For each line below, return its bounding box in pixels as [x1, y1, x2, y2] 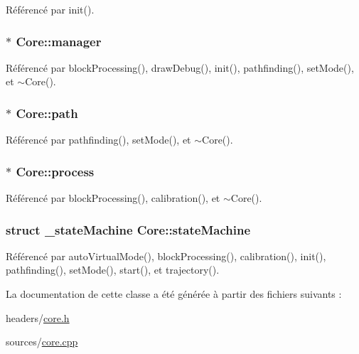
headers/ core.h [6, 310, 70, 325]
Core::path [16, 104, 78, 122]
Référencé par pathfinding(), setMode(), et [6, 132, 191, 147]
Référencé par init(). [6, 2, 95, 16]
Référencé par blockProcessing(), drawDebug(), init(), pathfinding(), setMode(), [6, 60, 354, 75]
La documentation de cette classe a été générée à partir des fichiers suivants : [6, 286, 342, 301]
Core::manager [16, 32, 102, 50]
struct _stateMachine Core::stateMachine [6, 220, 251, 238]
